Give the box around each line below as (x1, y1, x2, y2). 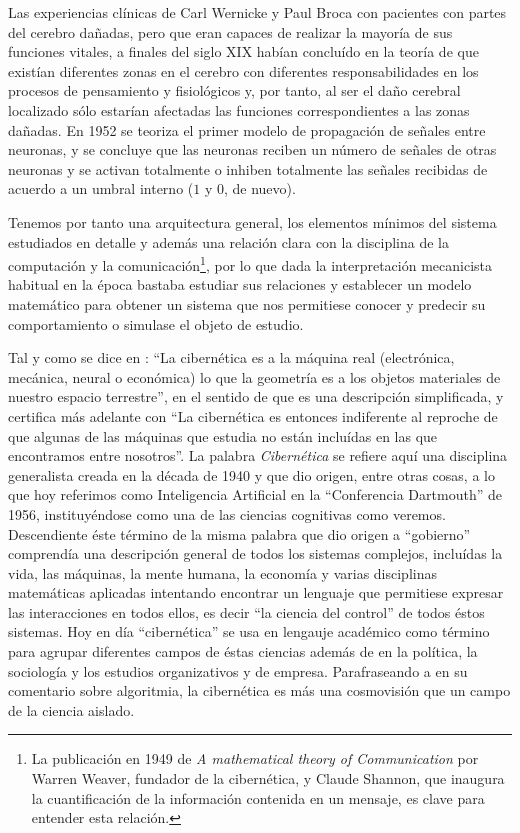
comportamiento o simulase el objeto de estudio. (8, 313, 304, 334)
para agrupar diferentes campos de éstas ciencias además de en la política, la (8, 641, 478, 662)
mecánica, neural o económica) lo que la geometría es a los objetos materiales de (8, 366, 501, 387)
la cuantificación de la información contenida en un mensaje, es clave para (31, 787, 485, 808)
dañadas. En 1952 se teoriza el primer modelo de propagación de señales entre (8, 119, 486, 140)
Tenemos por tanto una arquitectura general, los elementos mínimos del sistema (8, 211, 497, 232)
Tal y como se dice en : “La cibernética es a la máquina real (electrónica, (8, 347, 455, 368)
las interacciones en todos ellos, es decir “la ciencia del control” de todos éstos (8, 601, 485, 622)
